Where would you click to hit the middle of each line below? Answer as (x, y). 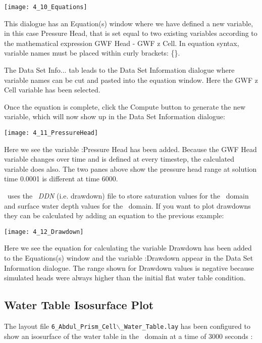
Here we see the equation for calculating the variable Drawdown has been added (128, 248)
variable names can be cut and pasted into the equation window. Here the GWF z (131, 80)
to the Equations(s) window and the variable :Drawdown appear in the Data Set (129, 258)
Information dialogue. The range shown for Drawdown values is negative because (129, 267)
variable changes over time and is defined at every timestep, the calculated (119, 159)
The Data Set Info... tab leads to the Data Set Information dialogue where (119, 70)
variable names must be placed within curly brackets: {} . (92, 53)
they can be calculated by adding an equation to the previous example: (114, 215)
